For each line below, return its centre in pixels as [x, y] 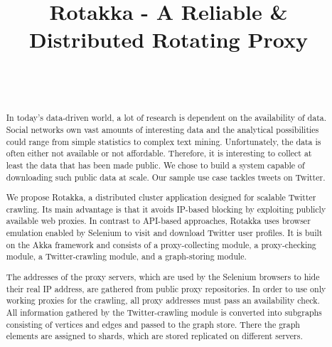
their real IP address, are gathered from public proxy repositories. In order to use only [166, 288]
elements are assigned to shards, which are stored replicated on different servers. [154, 336]
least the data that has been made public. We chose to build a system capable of [155, 165]
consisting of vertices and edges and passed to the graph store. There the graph [153, 324]
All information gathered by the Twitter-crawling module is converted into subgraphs [164, 312]
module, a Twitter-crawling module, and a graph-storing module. [126, 256]
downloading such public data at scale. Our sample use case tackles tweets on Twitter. [166, 177]
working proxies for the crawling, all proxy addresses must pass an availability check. [163, 300]
